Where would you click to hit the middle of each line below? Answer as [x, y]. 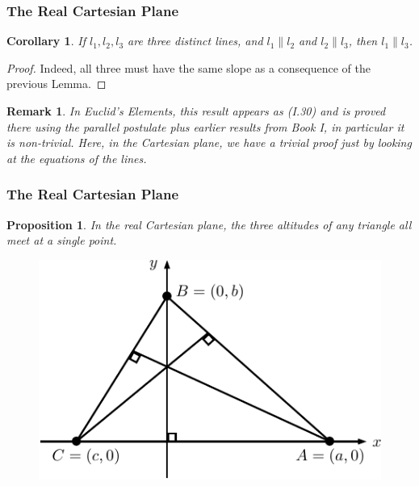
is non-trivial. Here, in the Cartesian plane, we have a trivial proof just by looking [209, 142]
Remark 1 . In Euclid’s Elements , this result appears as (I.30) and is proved [196, 111]
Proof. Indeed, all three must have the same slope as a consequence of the [189, 67]
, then [363, 41]
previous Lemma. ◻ [57, 84]
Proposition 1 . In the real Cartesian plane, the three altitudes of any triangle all [209, 224]
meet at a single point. [62, 240]
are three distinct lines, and [195, 41]
